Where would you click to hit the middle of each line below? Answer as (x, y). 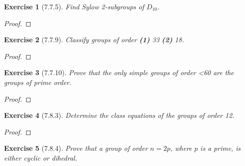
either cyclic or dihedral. (41, 157)
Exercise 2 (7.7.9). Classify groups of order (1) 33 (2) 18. (94, 40)
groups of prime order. (38, 82)
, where (181, 148)
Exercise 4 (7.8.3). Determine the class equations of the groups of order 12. (119, 115)
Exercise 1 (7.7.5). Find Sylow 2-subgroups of (74, 6)
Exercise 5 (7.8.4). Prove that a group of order (76, 148)
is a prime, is (220, 148)
